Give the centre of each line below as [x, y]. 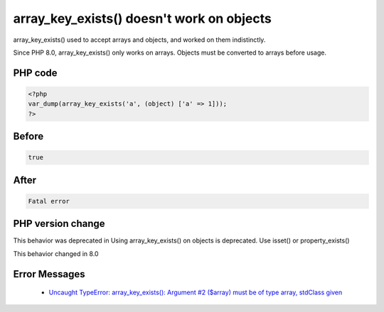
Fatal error [49, 201]
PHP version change [59, 224]
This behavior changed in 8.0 [56, 253]
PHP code [35, 73]
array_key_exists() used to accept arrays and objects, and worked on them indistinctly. [139, 40]
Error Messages [49, 274]
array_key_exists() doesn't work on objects [142, 18]
